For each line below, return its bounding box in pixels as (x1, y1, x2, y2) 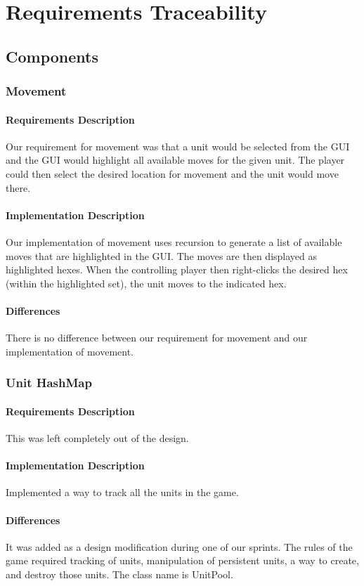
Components (6, 45, 98, 67)
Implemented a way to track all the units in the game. (6, 485, 239, 500)
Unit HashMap (6, 374, 92, 391)
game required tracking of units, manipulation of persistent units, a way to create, (6, 553, 359, 568)
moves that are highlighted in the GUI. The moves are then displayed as (6, 248, 318, 263)
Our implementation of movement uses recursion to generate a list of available (6, 234, 342, 249)
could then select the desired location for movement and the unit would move (6, 166, 339, 181)
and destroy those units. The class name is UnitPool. (6, 566, 233, 581)
